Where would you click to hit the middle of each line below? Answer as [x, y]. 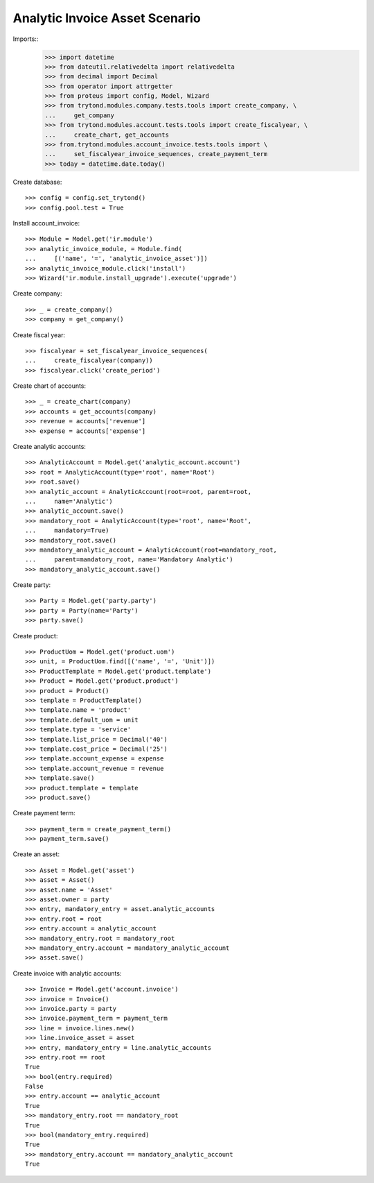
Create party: [32, 585]
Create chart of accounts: [50, 386]
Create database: [37, 182]
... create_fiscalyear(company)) [89, 360]
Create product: [35, 636]
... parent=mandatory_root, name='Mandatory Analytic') [129, 560]
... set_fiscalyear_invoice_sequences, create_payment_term [156, 154]
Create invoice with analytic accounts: [67, 973]
